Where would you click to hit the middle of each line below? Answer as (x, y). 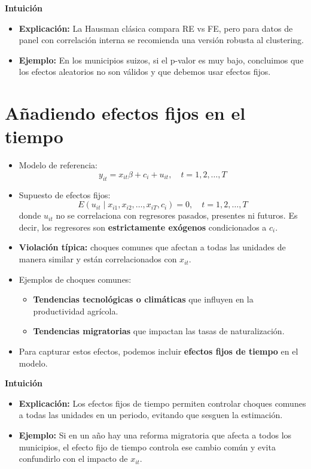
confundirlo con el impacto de (73, 459)
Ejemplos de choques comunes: (75, 279)
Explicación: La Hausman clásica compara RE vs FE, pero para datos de (156, 28)
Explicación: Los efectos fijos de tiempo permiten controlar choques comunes (162, 403)
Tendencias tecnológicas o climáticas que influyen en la (143, 299)
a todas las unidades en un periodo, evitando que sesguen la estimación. (151, 415)
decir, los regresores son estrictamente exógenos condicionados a (143, 227)
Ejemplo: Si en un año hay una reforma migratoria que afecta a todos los (155, 435)
